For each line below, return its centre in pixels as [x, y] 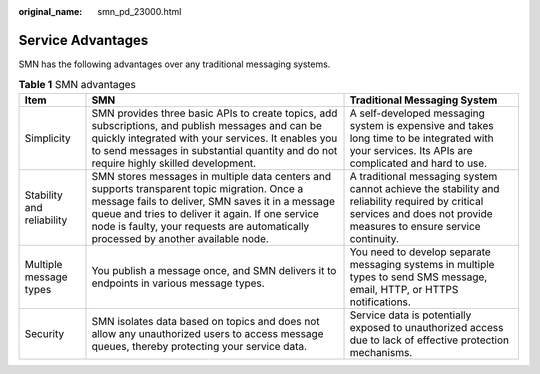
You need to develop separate [420, 252]
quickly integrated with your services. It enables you [214, 138]
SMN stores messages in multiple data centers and [211, 176]
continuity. [374, 238]
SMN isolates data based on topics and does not [205, 321]
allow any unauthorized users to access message [207, 333]
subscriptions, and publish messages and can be [206, 125]
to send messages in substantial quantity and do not [214, 150]
